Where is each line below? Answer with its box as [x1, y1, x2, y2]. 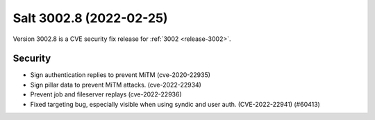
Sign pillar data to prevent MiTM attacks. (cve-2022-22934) [30, 80, 201, 89]
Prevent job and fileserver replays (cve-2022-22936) [30, 90, 182, 98]
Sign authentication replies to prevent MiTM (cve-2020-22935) [30, 71, 211, 79]
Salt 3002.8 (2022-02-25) [12, 10, 168, 26]
